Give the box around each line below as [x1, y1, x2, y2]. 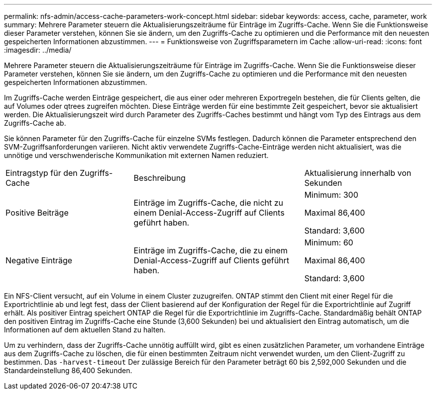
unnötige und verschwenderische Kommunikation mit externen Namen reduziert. [4, 151, 269, 159]
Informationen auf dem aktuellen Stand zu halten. [4, 325, 166, 334]
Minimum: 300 [304, 190, 358, 200]
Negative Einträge [5, 255, 73, 265]
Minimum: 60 [304, 237, 353, 247]
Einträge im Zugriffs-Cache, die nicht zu [133, 198, 284, 208]
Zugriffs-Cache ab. [4, 119, 66, 127]
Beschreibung [133, 173, 186, 183]
